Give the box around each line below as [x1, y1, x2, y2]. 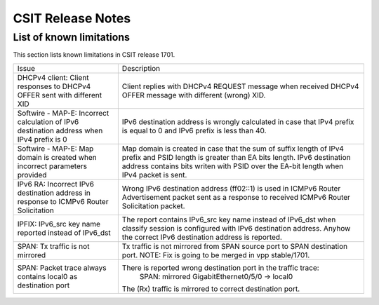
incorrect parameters [17, 161, 88, 171]
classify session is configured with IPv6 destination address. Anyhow [121, 223, 351, 233]
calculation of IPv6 [17, 116, 79, 126]
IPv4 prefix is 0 [17, 134, 67, 144]
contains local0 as [17, 271, 78, 281]
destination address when [17, 126, 103, 135]
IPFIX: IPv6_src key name [17, 219, 101, 229]
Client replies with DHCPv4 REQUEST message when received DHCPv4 [121, 81, 359, 91]
